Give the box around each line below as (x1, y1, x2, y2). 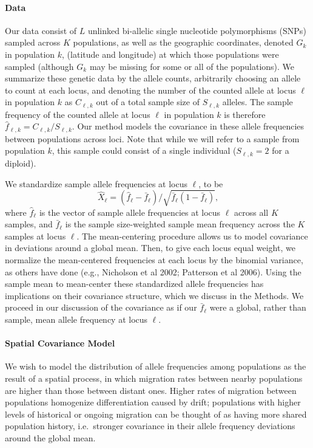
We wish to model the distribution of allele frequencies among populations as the (5, 360, 306, 373)
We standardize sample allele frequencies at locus (5, 177, 187, 190)
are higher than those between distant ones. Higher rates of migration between (5, 384, 297, 396)
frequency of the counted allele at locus (5, 108, 150, 120)
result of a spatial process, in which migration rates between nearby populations (5, 371, 303, 384)
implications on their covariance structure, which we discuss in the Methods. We (5, 289, 304, 302)
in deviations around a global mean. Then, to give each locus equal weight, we (5, 241, 295, 254)
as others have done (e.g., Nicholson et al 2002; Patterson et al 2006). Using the (5, 265, 301, 278)
